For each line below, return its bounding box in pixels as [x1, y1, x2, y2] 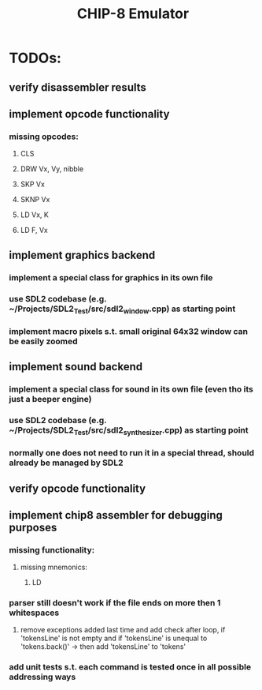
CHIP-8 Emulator [76, 5, 190, 23]
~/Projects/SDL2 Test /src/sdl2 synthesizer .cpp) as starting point [9, 424, 249, 437]
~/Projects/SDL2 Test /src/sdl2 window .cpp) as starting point [9, 303, 236, 316]
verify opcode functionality [9, 482, 146, 495]
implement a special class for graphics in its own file [9, 272, 213, 283]
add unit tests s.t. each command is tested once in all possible [9, 662, 251, 673]
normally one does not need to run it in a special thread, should [9, 448, 255, 459]
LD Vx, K [20, 210, 50, 219]
